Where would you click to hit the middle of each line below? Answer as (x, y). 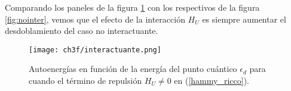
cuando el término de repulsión (85, 81)
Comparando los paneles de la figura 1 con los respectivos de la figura (132, 7)
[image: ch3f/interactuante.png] (95, 50)
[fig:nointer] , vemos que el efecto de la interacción (95, 19)
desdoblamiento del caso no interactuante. (82, 31)
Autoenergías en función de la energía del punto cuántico (133, 69)
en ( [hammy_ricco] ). (212, 81)
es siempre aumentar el (244, 19)
